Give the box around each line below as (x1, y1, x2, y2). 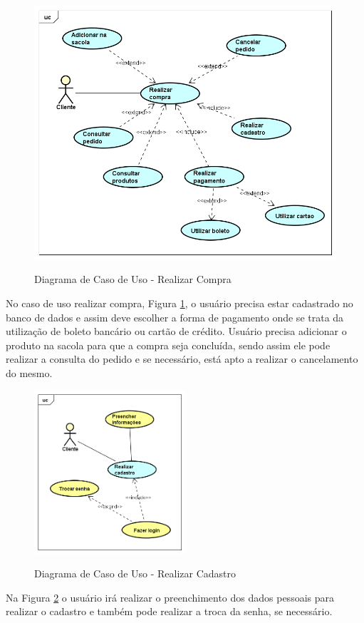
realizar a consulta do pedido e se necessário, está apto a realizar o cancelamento (6, 351, 358, 366)
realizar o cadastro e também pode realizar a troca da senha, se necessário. (6, 604, 333, 619)
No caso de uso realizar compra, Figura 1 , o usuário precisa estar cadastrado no (6, 296, 353, 311)
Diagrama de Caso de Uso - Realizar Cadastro (34, 566, 236, 581)
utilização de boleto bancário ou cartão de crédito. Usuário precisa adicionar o (6, 324, 347, 339)
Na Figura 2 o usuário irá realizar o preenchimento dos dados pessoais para (6, 589, 334, 604)
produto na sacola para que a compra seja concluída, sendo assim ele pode (6, 337, 331, 352)
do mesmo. (6, 365, 53, 380)
